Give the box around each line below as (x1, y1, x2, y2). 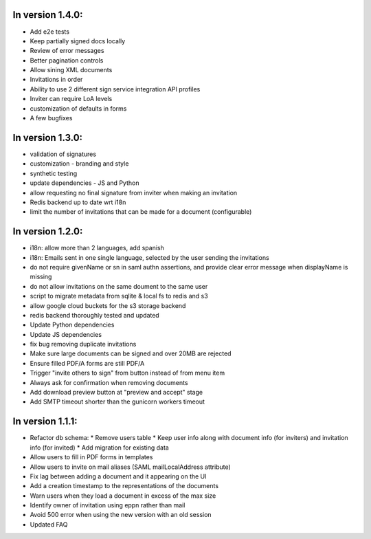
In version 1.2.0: (12, 225, 83, 237)
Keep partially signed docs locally (30, 36, 126, 45)
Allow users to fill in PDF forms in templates (30, 453, 153, 461)
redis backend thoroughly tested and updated (30, 311, 159, 319)
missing (30, 272, 52, 281)
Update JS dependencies (30, 330, 102, 338)
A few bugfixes (30, 114, 73, 122)
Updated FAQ (30, 520, 68, 529)
